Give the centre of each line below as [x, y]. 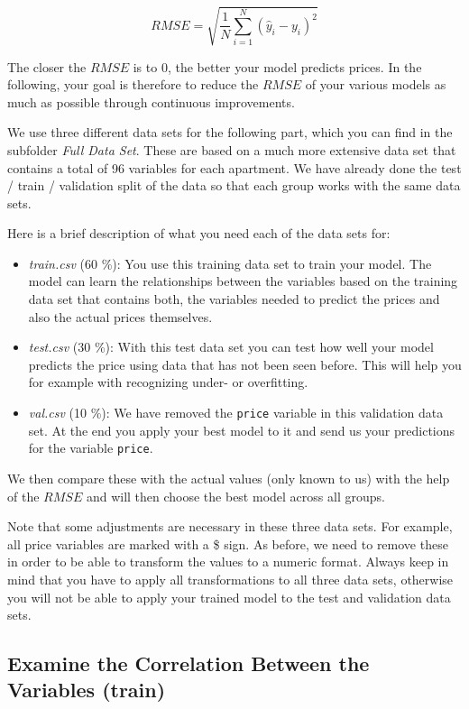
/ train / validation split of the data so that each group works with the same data [234, 185]
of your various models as [376, 84]
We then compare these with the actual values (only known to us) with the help [229, 478]
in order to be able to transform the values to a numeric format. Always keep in [228, 562]
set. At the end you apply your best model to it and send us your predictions [242, 430]
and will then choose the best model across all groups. [235, 496]
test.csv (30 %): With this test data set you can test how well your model [231, 347]
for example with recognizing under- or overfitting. [168, 382]
